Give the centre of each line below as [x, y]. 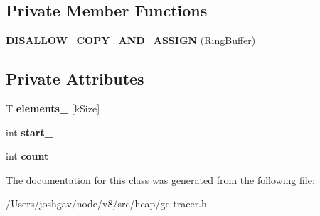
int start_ [30, 132]
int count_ [32, 156]
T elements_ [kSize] [53, 108]
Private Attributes [75, 79]
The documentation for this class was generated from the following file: [160, 179]
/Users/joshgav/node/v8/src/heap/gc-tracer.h [106, 204]
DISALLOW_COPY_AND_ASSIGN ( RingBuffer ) [131, 40]
